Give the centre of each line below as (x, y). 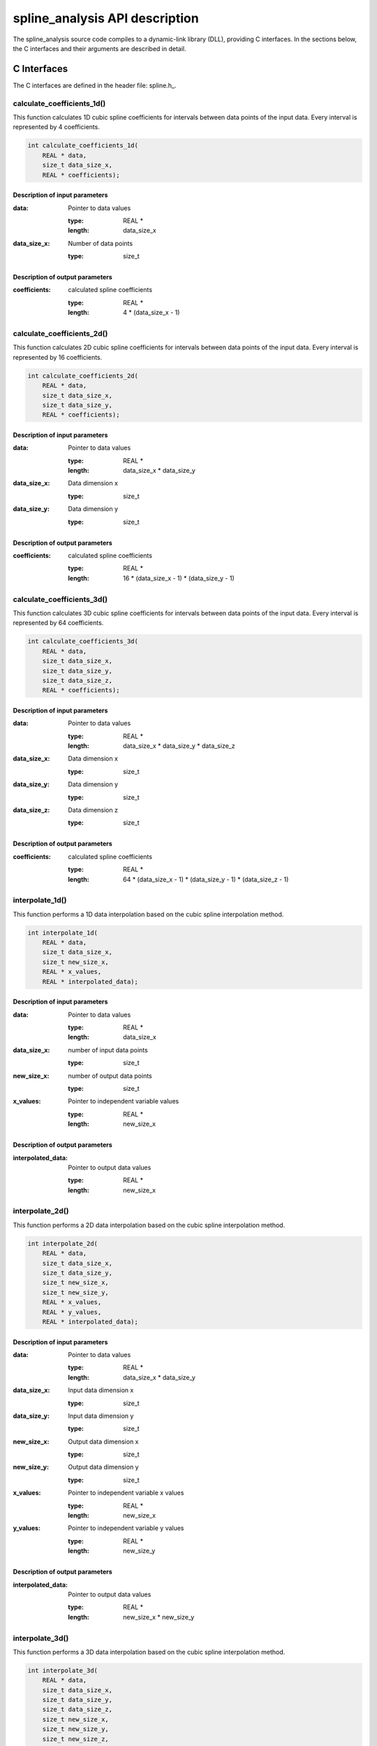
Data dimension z (93, 810)
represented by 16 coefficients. (58, 357)
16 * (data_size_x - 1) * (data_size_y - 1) (179, 578)
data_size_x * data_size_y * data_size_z (179, 746)
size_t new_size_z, (76, 1739)
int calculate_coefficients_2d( (83, 376)
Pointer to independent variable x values (126, 1493)
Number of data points (100, 243)
